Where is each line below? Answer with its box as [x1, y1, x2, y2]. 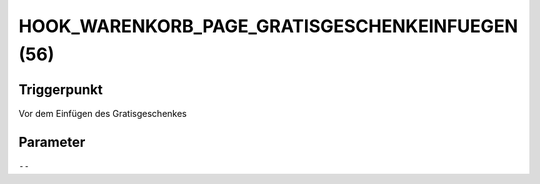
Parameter [18, 133, 86, 150]
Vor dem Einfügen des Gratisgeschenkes [18, 107, 187, 119]
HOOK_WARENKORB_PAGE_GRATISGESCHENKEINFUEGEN [18, 15, 519, 37]
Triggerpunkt [18, 81, 104, 98]
